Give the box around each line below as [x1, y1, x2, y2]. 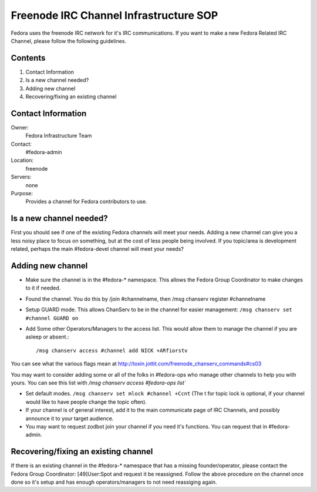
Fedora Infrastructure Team [25, 132, 92, 139]
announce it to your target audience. [25, 415, 114, 422]
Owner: [11, 124, 29, 131]
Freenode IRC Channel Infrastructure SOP [11, 9, 218, 22]
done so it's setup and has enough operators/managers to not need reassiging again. [11, 478, 217, 486]
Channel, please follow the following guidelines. [11, 37, 126, 44]
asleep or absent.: [25, 333, 69, 341]
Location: [11, 157, 33, 164]
